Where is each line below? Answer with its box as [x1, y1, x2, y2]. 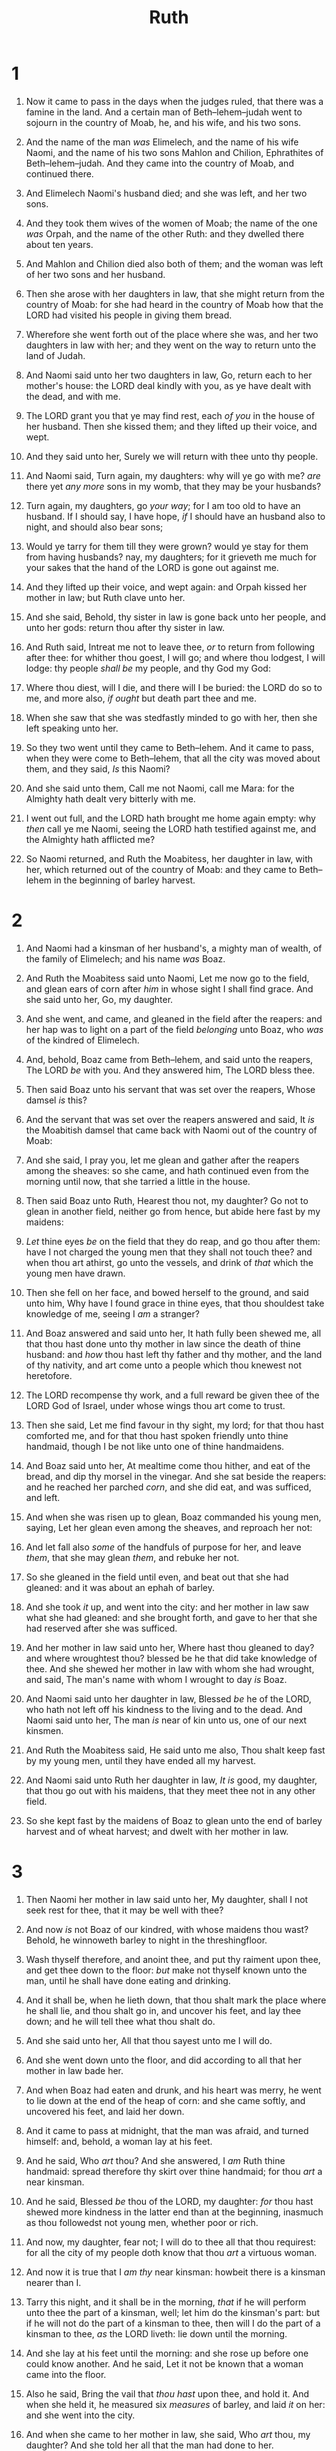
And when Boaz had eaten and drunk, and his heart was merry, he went [25, 2084, 322, 2096]
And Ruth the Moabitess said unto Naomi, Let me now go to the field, [25, 972, 310, 984]
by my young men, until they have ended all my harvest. [25, 1754, 257, 1766]
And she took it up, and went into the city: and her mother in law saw [25, 1601, 310, 1613]
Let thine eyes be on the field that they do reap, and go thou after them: [25, 1235, 321, 1247]
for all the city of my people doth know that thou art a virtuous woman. [25, 2246, 318, 2258]
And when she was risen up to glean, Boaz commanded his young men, [25, 1511, 322, 1523]
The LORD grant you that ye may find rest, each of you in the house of [25, 409, 316, 421]
